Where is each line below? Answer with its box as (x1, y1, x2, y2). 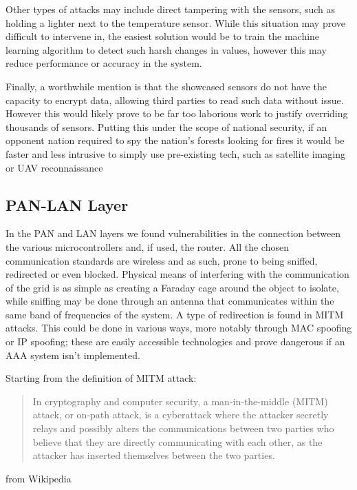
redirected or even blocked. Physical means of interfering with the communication (6, 267, 349, 281)
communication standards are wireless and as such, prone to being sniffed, (6, 253, 318, 267)
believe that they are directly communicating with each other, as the (32, 434, 323, 449)
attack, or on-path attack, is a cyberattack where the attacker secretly (32, 407, 329, 422)
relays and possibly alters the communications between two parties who (32, 421, 334, 436)
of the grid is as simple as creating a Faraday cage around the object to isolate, (6, 280, 339, 294)
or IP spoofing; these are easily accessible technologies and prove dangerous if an (6, 334, 345, 349)
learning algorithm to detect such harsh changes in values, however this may (6, 42, 327, 57)
